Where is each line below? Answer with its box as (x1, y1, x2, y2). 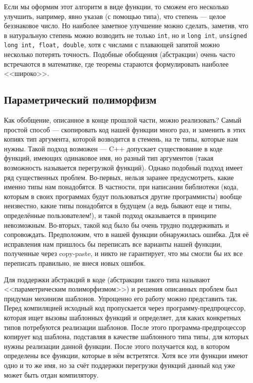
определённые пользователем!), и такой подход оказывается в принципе (4, 210, 217, 220)
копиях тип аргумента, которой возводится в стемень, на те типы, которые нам (4, 134, 238, 144)
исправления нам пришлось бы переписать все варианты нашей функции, (4, 238, 222, 249)
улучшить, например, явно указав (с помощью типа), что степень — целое (4, 11, 226, 21)
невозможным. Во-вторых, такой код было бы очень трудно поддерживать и (4, 219, 229, 230)
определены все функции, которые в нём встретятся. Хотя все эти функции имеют (4, 350, 248, 361)
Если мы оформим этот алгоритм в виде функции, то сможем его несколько (4, 1, 229, 11)
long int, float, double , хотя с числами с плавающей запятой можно (4, 39, 220, 50)
